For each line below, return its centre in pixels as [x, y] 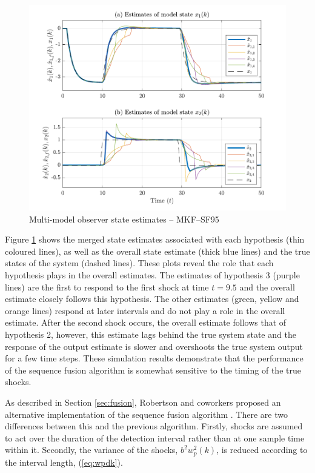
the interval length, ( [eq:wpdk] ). [64, 462]
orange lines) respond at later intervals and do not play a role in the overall [145, 310]
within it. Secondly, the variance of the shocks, [91, 450]
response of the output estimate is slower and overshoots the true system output [154, 346]
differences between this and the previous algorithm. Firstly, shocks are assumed [154, 426]
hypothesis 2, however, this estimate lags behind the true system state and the [151, 334]
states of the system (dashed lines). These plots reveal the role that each [139, 263]
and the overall [267, 287]
